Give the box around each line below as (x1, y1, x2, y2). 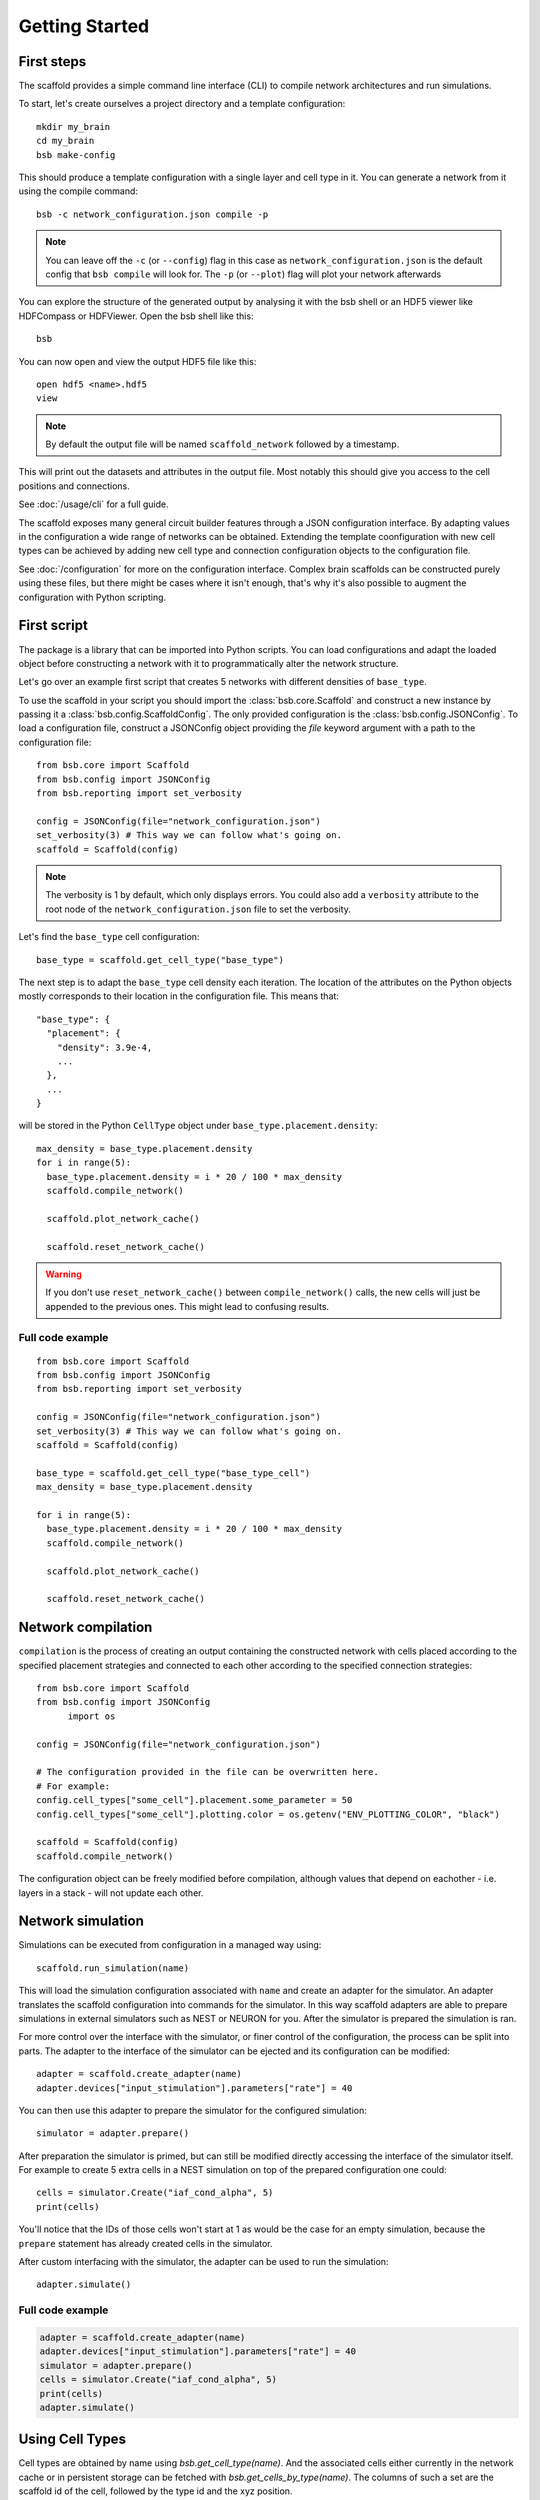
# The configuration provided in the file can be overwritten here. (36, 1766, 379, 1778)
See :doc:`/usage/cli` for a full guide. (18, 498, 169, 510)
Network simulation (18, 1913, 145, 1930)
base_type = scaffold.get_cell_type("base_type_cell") (36, 1467, 311, 1479)
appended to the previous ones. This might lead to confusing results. (45, 1300, 330, 1312)
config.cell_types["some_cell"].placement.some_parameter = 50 (36, 1795, 353, 1806)
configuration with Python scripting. (18, 591, 167, 603)
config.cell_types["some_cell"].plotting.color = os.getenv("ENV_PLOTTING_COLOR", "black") (36, 1808, 500, 1820)
